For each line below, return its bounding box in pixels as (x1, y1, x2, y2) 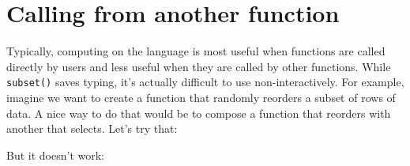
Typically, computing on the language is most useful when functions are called (6, 43, 386, 59)
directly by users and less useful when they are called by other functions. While (6, 58, 391, 74)
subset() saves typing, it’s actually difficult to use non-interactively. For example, (6, 74, 404, 90)
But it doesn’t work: (6, 146, 104, 163)
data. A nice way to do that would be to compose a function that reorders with (6, 104, 391, 121)
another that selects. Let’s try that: (6, 120, 178, 137)
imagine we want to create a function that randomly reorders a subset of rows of (6, 89, 396, 105)
